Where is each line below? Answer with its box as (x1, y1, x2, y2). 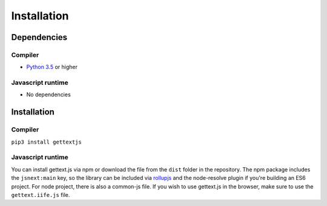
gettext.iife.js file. (11, 191, 70, 198)
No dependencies (26, 91, 71, 98)
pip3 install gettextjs (11, 138, 82, 145)
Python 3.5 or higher (26, 64, 78, 71)
